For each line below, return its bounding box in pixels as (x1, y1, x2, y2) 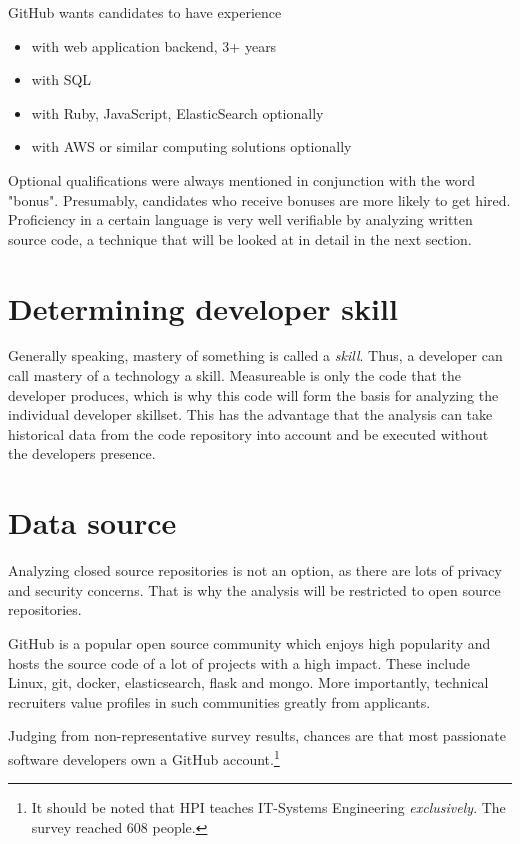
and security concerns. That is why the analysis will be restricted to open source (8, 579, 501, 600)
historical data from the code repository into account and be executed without (8, 423, 489, 444)
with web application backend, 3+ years (31, 35, 277, 56)
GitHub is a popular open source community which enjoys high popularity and (8, 632, 491, 653)
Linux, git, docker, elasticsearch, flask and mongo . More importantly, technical (8, 672, 489, 693)
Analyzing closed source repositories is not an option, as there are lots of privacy (8, 560, 502, 581)
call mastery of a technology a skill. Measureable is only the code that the (8, 365, 462, 386)
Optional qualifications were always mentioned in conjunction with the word (8, 169, 475, 190)
